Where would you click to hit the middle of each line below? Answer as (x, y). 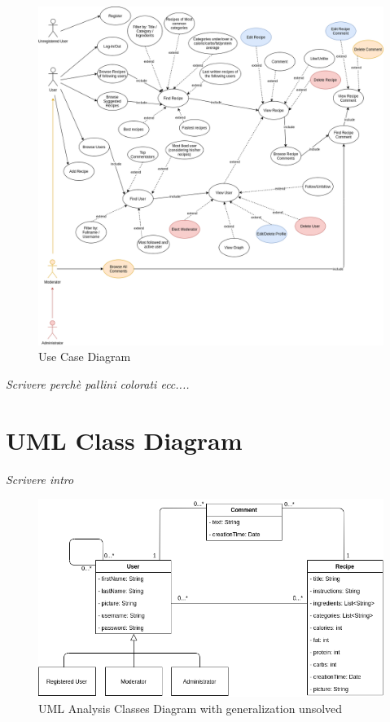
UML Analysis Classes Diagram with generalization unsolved (191, 709)
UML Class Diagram (124, 440)
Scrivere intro (40, 479)
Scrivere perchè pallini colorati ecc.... (98, 383)
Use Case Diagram (85, 357)
